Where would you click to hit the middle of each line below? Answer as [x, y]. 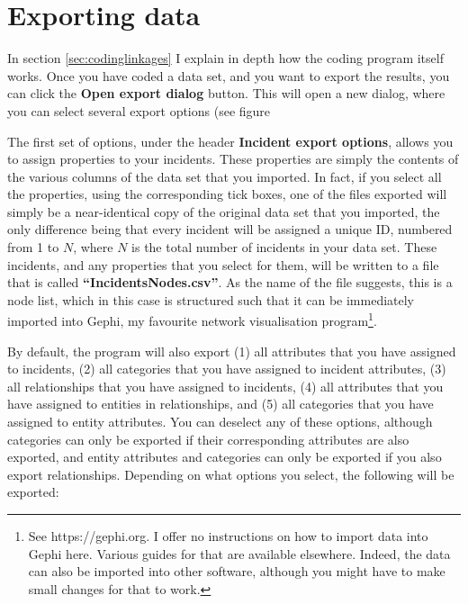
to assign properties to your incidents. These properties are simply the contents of [233, 159]
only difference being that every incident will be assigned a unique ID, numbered [230, 229]
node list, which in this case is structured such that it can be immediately [211, 299]
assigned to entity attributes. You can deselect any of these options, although [220, 422]
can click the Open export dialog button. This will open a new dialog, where [226, 93]
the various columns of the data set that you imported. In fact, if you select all [225, 176]
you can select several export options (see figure [139, 110]
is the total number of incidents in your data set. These [284, 247]
